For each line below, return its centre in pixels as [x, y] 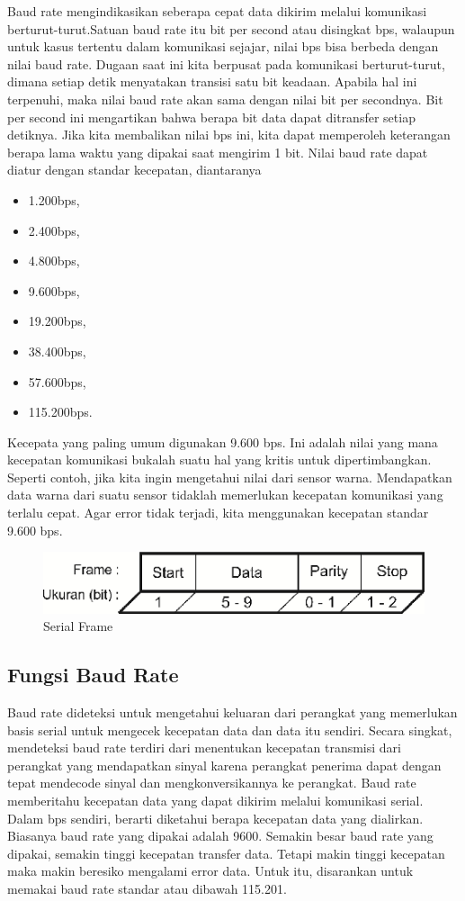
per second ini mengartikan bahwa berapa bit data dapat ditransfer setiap [211, 117]
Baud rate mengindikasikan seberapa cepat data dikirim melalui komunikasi [217, 11]
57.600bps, [57, 381]
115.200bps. [60, 412]
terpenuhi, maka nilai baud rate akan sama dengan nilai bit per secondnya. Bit [225, 99]
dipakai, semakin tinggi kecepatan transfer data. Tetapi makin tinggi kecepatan [226, 853]
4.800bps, [54, 261]
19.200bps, [57, 321]
